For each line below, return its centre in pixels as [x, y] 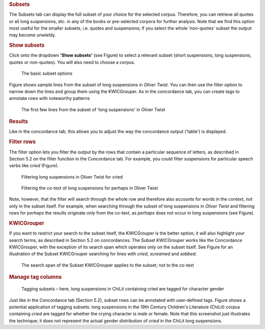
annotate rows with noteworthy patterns [50, 98]
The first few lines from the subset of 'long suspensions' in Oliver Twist [93, 109]
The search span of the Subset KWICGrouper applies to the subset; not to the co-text [108, 265]
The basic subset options [47, 73]
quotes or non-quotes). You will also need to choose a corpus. [72, 62]
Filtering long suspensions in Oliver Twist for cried [72, 177]
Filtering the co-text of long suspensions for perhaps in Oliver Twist [90, 188]
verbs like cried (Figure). [34, 166]
